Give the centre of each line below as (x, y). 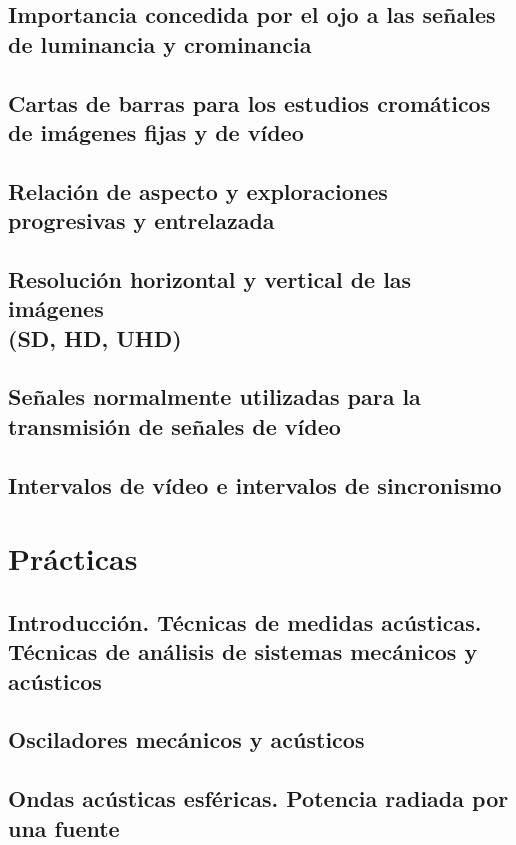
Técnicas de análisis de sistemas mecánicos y (243, 651)
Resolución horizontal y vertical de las (210, 278)
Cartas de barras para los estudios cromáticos (249, 102)
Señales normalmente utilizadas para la (214, 396)
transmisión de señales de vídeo (174, 425)
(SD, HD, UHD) (95, 337)
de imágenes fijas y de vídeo (156, 131)
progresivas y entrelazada (141, 220)
